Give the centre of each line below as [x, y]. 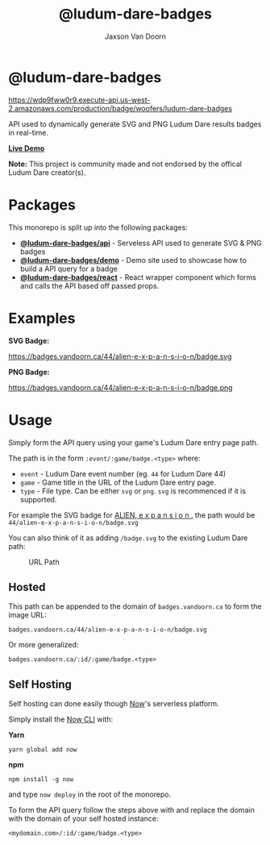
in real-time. [29, 132]
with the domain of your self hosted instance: [83, 818]
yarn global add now [43, 750]
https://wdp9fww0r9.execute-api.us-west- [79, 100]
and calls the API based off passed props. [89, 285]
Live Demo [27, 148]
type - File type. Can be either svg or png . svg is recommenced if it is [133, 491]
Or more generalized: [44, 645]
